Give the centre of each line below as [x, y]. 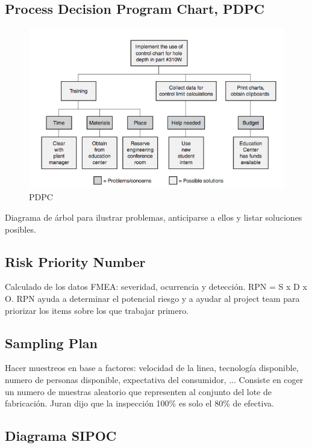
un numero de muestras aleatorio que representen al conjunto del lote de [138, 391]
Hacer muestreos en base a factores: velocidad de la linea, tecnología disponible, [152, 368]
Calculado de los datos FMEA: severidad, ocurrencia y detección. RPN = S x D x [156, 287]
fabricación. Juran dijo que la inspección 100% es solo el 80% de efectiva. [139, 403]
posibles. [20, 229]
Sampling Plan [51, 342]
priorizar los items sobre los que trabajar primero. [97, 310]
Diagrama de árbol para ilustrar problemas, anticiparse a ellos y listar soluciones [154, 217]
